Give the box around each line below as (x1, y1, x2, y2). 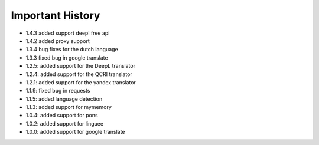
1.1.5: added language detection (25, 95, 103, 103)
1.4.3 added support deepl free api (25, 29, 110, 37)
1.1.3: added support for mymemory (25, 104, 112, 111)
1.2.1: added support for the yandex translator (25, 78, 136, 85)
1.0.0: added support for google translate (25, 128, 125, 136)
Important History (11, 9, 100, 22)
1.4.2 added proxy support (25, 37, 90, 44)
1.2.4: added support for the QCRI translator (25, 71, 132, 78)
